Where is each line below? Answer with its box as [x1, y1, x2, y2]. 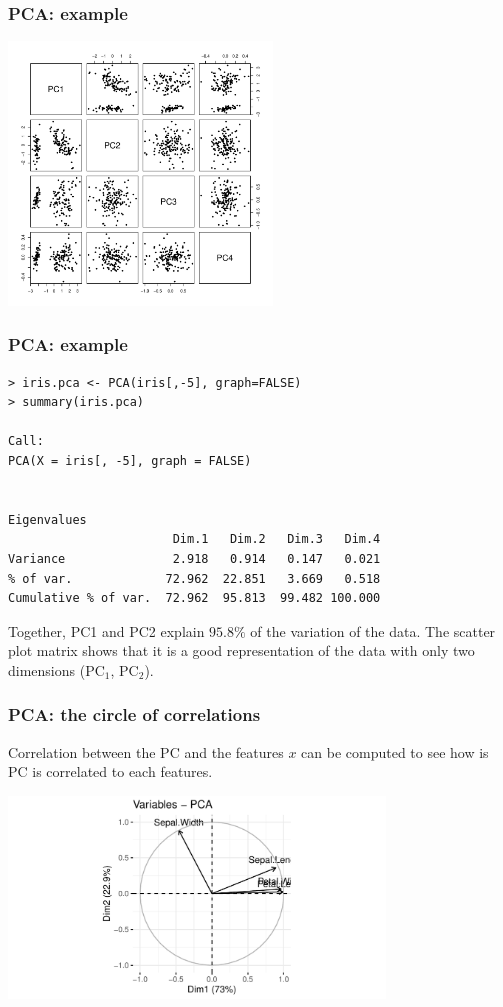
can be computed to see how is [301, 741, 489, 762]
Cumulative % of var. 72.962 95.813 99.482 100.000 [8, 591, 381, 606]
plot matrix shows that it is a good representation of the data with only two [8, 640, 475, 661]
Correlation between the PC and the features [8, 741, 284, 762]
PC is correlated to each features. [8, 761, 213, 782]
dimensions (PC [8, 659, 105, 680]
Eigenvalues [8, 512, 87, 527]
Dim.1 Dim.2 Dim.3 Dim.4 [172, 532, 381, 547]
